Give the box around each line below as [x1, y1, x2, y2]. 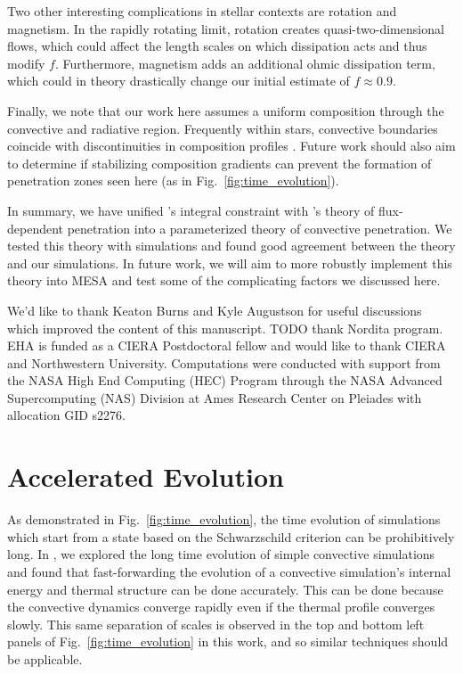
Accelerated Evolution [7, 458, 284, 495]
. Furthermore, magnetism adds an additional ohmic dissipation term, [54, 53, 435, 72]
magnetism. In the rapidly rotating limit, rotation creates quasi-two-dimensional [7, 19, 444, 37]
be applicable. [7, 649, 83, 668]
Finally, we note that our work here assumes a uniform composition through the [7, 101, 444, 119]
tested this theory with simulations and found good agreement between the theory [7, 236, 456, 255]
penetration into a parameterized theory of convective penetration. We [67, 218, 452, 237]
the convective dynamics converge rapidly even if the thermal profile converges [7, 597, 435, 616]
